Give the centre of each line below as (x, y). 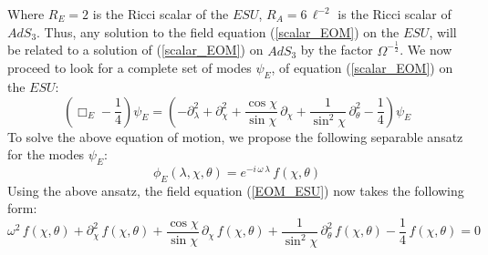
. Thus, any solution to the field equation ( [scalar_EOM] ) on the (218, 31)
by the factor (337, 50)
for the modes (46, 154)
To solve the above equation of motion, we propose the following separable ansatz (235, 136)
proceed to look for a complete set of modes (130, 68)
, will (443, 31)
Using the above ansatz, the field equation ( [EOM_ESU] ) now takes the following (236, 190)
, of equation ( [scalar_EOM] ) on (362, 68)
